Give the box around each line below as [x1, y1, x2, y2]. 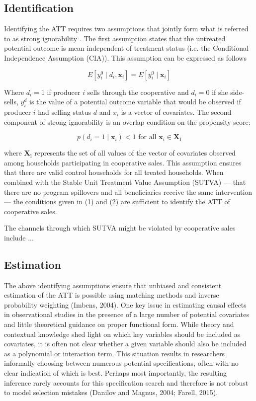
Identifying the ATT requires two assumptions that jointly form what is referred [4, 23, 249, 34]
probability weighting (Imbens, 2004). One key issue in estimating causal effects [4, 299, 247, 310]
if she [212, 86, 228, 97]
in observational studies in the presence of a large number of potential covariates [4, 309, 249, 320]
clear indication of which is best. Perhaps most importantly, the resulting [4, 368, 227, 378]
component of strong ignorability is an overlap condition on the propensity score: [4, 116, 251, 127]
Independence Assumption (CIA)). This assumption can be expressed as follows [4, 52, 247, 63]
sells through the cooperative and [87, 86, 189, 97]
